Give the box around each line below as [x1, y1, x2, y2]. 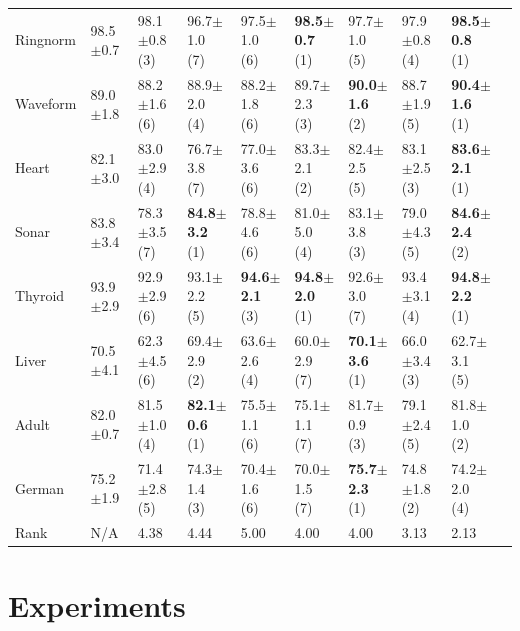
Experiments [8, 585, 186, 626]
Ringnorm [15, 29, 76, 50]
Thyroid [15, 285, 65, 306]
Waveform [15, 93, 77, 114]
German [15, 477, 65, 498]
